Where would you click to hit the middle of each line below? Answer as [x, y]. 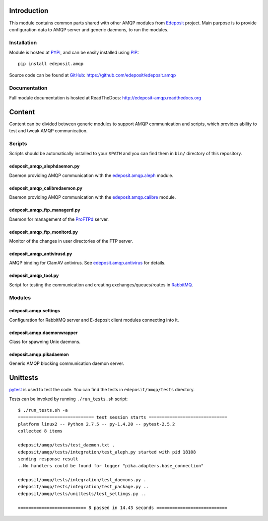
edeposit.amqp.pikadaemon [39, 354]
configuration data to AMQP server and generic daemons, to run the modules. [89, 29]
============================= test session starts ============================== [123, 417]
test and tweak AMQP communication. [48, 131]
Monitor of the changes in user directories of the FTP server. [71, 241]
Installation [23, 42]
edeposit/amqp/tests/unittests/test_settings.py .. [82, 494]
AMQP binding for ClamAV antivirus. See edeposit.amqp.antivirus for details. [87, 263]
